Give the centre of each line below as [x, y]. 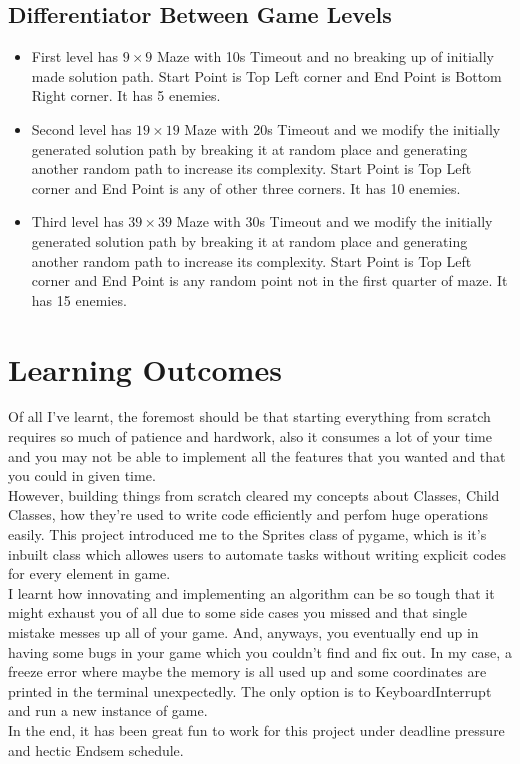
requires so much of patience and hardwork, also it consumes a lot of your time [250, 436]
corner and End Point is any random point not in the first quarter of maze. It [269, 280]
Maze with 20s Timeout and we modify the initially [342, 128]
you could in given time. [82, 475]
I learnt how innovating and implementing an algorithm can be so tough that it [251, 592]
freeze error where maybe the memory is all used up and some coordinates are [247, 671]
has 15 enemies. [79, 299]
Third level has [77, 221]
